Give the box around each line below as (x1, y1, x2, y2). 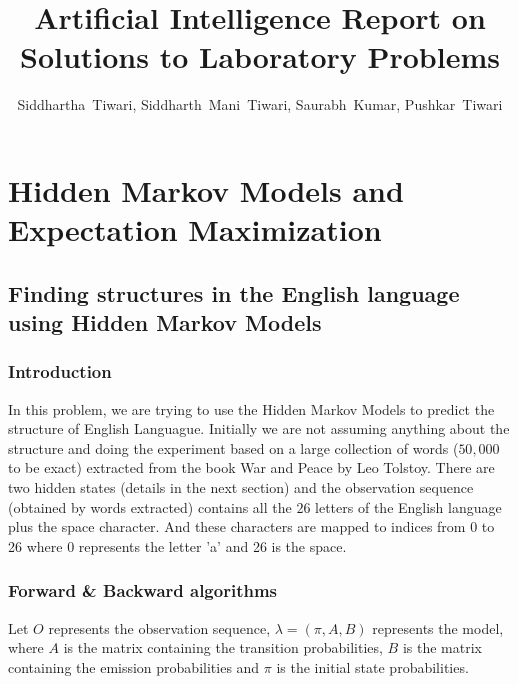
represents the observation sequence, (48, 617, 271, 638)
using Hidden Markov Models (8, 307, 322, 338)
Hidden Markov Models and (8, 169, 404, 210)
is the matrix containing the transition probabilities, (63, 637, 383, 658)
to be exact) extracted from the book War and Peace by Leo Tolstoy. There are (8, 457, 495, 478)
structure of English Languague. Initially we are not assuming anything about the (8, 418, 510, 439)
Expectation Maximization (8, 209, 382, 250)
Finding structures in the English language (8, 277, 460, 308)
